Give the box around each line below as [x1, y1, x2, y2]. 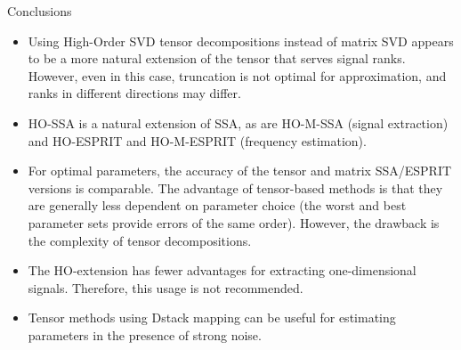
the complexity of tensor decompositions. [28, 231, 252, 249]
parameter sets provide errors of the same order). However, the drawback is [28, 213, 440, 232]
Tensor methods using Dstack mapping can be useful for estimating [28, 308, 396, 327]
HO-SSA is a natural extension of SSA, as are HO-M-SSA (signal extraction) [28, 113, 449, 132]
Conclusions [7, 2, 72, 20]
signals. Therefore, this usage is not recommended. [28, 278, 303, 297]
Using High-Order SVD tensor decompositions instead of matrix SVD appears [28, 31, 454, 50]
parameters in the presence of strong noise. [28, 325, 262, 344]
